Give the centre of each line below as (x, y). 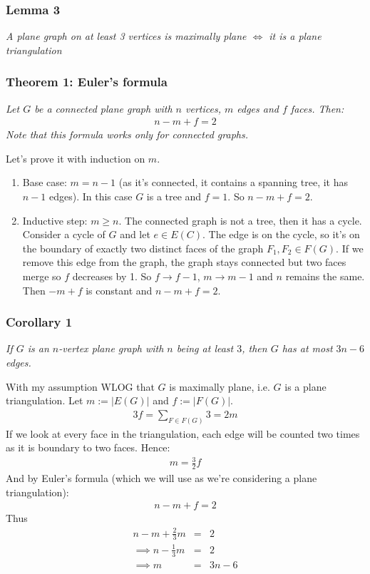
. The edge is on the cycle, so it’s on (281, 234)
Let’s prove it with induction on (76, 158)
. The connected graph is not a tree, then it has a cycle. (240, 220)
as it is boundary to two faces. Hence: (88, 447)
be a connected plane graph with (103, 108)
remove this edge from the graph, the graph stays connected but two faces (184, 262)
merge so (42, 276)
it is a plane (295, 36)
